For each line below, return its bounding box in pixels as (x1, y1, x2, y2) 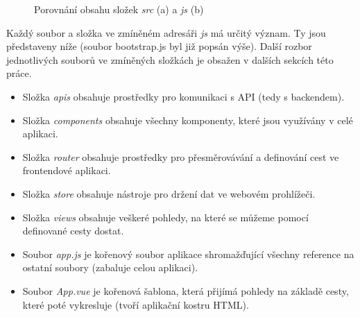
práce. (6, 66, 32, 80)
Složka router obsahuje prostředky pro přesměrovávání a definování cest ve (22, 149, 339, 164)
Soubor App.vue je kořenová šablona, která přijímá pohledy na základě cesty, (22, 283, 349, 298)
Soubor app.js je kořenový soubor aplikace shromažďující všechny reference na (22, 246, 354, 261)
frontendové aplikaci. (22, 163, 111, 178)
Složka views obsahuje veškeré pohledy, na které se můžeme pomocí (22, 209, 309, 224)
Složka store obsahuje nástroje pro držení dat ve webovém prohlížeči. (22, 186, 316, 200)
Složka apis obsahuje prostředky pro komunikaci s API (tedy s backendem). (22, 89, 345, 103)
